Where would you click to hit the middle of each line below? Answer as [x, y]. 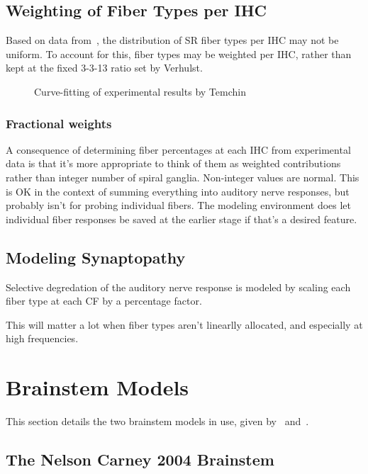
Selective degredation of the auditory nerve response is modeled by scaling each [178, 287]
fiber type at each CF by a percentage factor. [104, 301]
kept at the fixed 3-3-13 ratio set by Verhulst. [104, 68]
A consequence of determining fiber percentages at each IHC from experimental [178, 149]
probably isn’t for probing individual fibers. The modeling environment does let [179, 205]
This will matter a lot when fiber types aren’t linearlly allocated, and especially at [184, 324]
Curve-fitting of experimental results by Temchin [140, 91]
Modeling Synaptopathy [96, 257]
